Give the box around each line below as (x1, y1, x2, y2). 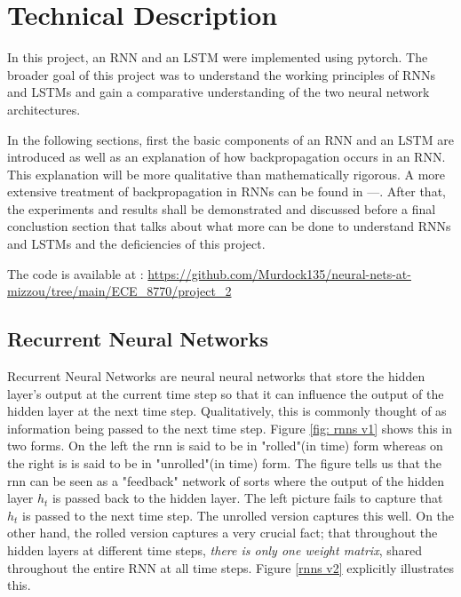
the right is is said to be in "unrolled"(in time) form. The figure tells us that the (7, 454, 441, 473)
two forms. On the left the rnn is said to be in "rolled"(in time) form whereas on (7, 436, 443, 455)
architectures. (7, 99, 81, 118)
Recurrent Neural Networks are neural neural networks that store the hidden (7, 367, 425, 386)
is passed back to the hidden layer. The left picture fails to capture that (52, 489, 443, 507)
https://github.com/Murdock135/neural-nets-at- (147, 264, 411, 283)
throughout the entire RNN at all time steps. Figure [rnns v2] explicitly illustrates (7, 558, 455, 577)
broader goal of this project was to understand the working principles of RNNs (7, 65, 435, 84)
